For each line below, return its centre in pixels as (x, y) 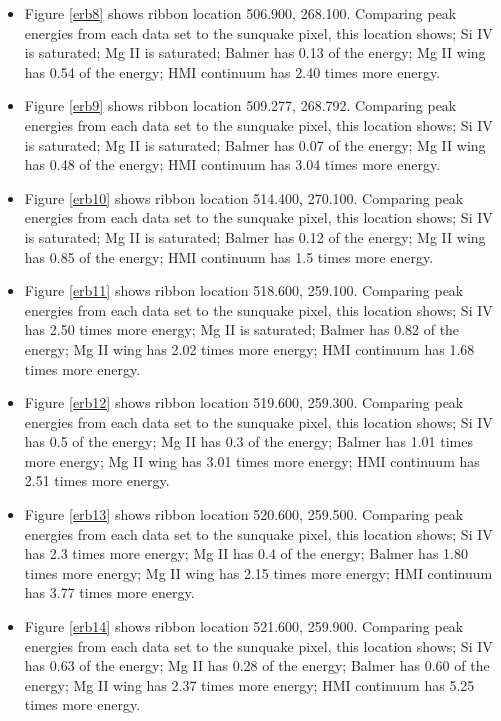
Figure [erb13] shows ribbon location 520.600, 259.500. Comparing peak (244, 514)
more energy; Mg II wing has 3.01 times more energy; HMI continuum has (252, 460)
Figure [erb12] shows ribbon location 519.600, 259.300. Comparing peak (244, 402)
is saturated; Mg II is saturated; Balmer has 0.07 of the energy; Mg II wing (255, 144)
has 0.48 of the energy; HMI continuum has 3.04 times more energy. (232, 164)
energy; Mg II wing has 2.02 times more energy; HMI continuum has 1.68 (249, 348)
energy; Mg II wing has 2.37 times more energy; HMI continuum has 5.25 (249, 684)
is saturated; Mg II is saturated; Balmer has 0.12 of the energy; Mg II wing (255, 236)
